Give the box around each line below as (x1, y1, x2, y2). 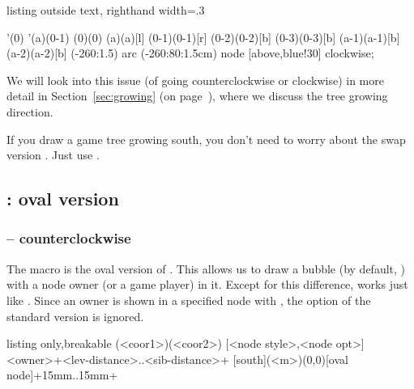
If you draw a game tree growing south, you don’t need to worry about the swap (6, 130, 406, 147)
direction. (6, 103, 53, 120)
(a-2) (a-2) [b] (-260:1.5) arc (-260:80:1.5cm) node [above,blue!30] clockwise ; (6, 44, 374, 61)
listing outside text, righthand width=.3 (6, 2, 205, 18)
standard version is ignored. (6, 307, 144, 324)
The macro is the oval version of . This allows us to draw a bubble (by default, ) (6, 260, 406, 277)
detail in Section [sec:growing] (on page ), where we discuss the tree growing (6, 87, 388, 104)
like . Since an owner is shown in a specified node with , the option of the (6, 291, 371, 308)
